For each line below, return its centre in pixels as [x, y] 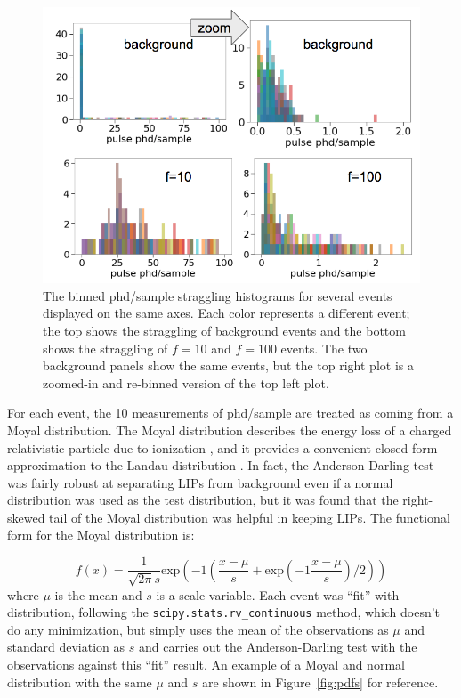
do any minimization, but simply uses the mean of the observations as [198, 629]
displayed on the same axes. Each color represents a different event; [226, 313]
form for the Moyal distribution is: [101, 535]
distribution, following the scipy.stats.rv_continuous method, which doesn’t [224, 612]
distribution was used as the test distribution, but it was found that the [203, 500]
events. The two [324, 348]
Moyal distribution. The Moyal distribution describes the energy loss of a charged [230, 430]
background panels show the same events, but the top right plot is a [228, 365]
